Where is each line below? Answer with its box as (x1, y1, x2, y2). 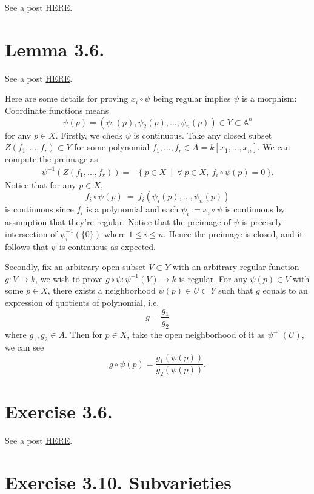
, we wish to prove (35, 272, 103, 285)
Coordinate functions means (5, 104, 109, 116)
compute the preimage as (5, 152, 98, 165)
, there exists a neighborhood (47, 284, 156, 297)
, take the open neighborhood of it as (127, 328, 265, 341)
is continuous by (225, 203, 286, 216)
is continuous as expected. (59, 240, 156, 252)
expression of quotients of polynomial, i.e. (5, 295, 159, 308)
